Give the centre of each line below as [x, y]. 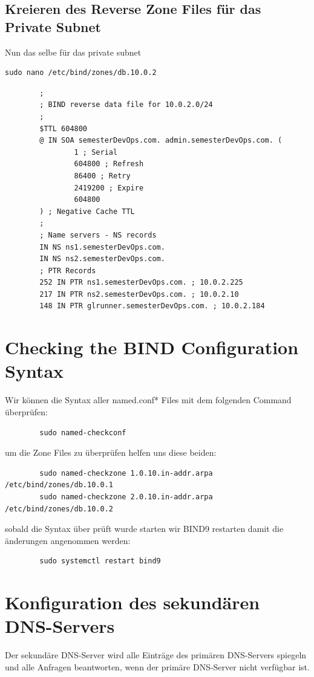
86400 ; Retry [102, 176]
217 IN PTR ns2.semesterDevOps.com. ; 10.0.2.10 [139, 294]
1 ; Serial [96, 152]
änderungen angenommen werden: [68, 540]
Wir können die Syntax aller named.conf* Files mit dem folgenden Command [148, 400]
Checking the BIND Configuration [152, 347]
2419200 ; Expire [109, 188]
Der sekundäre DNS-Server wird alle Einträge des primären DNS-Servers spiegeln [156, 655]
